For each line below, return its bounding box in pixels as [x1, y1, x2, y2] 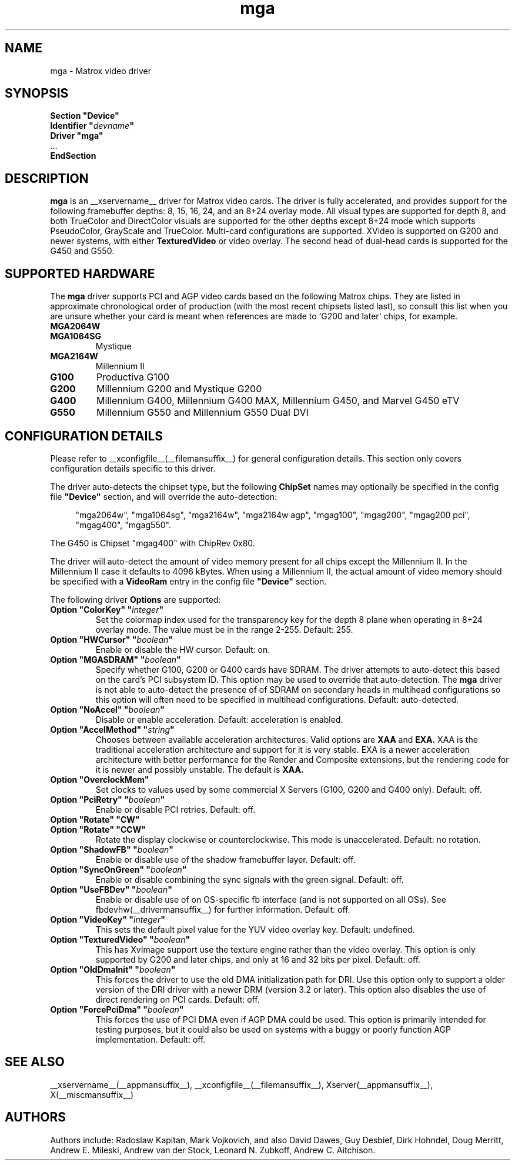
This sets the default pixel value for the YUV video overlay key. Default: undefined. [95, 924, 415, 934]
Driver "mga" [50, 131, 103, 141]
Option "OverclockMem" [50, 774, 149, 785]
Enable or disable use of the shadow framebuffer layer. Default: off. [95, 854, 356, 864]
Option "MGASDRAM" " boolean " [50, 654, 181, 665]
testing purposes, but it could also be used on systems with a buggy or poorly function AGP [95, 1024, 451, 1034]
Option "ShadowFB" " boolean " [50, 844, 174, 854]
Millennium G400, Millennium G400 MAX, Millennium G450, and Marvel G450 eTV [96, 395, 460, 407]
